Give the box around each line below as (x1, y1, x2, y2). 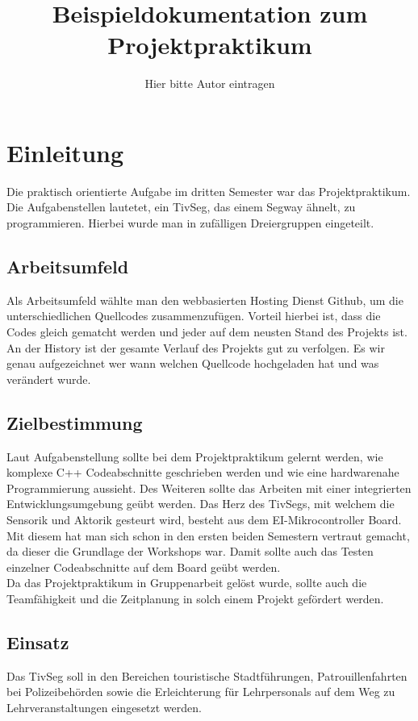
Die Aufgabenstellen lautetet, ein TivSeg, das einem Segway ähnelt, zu (6, 198, 356, 215)
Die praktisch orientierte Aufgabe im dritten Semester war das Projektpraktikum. (6, 182, 411, 199)
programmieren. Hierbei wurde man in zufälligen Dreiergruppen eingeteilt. (6, 215, 374, 231)
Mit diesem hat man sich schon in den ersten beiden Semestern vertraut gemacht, (6, 527, 410, 544)
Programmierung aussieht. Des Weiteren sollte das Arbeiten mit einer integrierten (6, 479, 412, 496)
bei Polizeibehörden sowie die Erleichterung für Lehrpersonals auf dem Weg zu (6, 683, 395, 700)
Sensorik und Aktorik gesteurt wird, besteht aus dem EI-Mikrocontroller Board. (6, 511, 402, 527)
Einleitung (6, 135, 124, 169)
